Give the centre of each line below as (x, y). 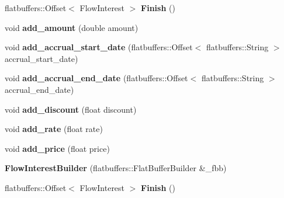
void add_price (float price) (57, 148)
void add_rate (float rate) (54, 129)
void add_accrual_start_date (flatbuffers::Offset (99, 47)
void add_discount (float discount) (71, 109)
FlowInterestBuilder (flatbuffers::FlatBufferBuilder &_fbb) (116, 168)
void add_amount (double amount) (72, 27)
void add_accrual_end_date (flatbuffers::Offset (96, 78)
